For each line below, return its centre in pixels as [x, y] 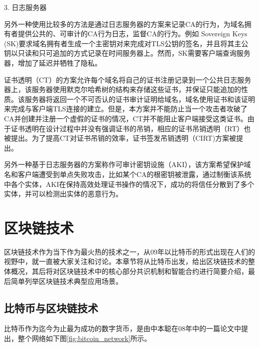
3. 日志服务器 [25, 7]
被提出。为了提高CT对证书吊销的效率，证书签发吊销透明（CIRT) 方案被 [120, 138]
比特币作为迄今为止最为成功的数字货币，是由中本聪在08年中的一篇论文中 [123, 328]
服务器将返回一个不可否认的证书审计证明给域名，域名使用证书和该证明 [140, 99]
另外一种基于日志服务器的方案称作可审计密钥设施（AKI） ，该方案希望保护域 [128, 164]
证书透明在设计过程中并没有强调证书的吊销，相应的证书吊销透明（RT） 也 [131, 128]
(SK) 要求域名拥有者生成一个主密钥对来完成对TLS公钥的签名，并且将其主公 [126, 43]
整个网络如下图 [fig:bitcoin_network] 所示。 [84, 338]
